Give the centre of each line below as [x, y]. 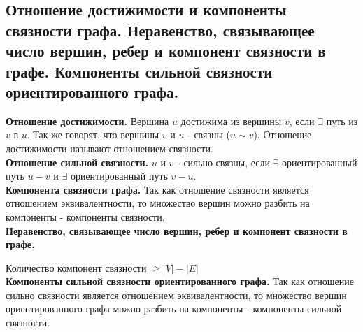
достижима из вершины [231, 121]
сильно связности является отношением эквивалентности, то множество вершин [176, 295]
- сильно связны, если [223, 162]
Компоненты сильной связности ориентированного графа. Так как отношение [180, 281]
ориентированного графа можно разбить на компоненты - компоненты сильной [174, 309]
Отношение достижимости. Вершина [87, 121]
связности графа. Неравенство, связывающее [160, 30]
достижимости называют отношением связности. [109, 148]
